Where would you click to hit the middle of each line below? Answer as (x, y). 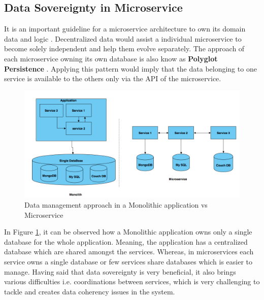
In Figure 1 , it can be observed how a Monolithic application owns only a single (128, 232)
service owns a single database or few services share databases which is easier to (128, 262)
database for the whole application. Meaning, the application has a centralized (126, 241)
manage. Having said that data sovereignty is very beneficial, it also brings (120, 271)
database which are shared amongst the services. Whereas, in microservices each (129, 252)
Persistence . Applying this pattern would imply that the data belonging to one (130, 68)
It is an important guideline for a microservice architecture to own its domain (125, 29)
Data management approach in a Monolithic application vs (116, 205)
